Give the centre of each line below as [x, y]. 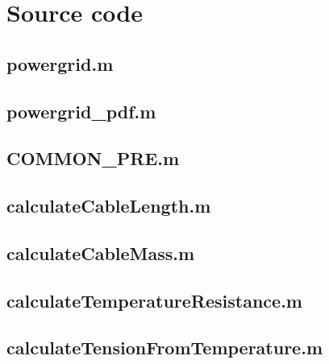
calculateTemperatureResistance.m [154, 300]
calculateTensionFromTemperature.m [165, 347]
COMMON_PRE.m [93, 158]
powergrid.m [60, 63]
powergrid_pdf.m [81, 111]
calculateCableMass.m [101, 252]
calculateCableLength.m [109, 206]
